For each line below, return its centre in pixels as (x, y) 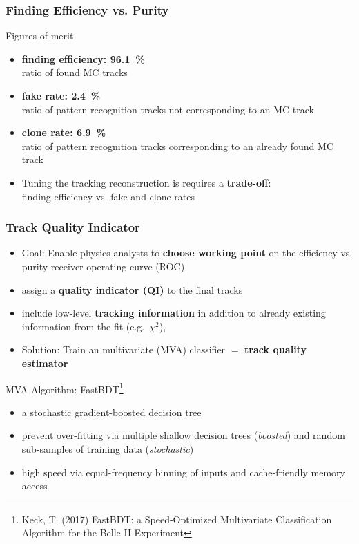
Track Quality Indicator (73, 227)
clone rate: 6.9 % (64, 132)
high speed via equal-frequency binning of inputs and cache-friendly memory (183, 472)
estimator (45, 363)
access (35, 486)
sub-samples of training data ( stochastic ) (108, 448)
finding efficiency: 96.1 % (83, 58)
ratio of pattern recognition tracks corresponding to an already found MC (178, 146)
